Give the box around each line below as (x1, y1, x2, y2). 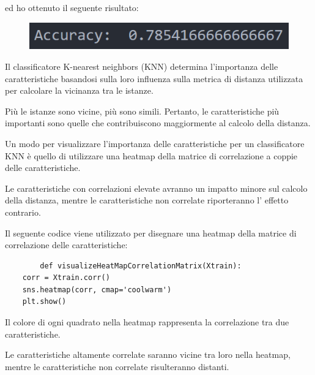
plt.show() (22, 297, 67, 306)
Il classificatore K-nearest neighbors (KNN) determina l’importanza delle (5, 59, 278, 72)
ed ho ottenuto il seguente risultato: (5, 1, 139, 13)
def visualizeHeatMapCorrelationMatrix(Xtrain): (40, 261, 242, 270)
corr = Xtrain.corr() (22, 273, 110, 282)
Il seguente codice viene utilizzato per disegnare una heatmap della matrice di (5, 226, 297, 239)
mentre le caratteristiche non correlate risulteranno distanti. (5, 360, 229, 373)
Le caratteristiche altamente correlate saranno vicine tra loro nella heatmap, (5, 348, 291, 361)
